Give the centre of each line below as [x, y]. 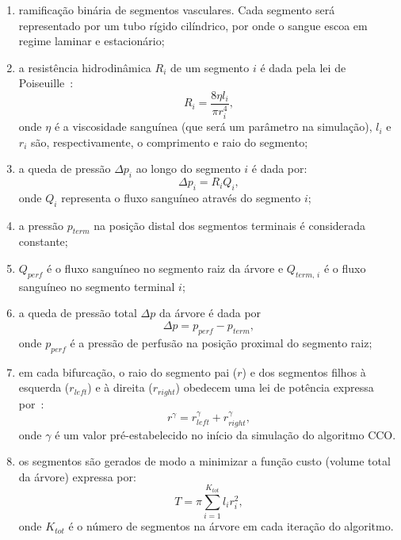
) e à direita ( [120, 387]
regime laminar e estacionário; [92, 41]
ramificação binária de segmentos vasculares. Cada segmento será [177, 10]
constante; [43, 241]
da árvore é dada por [210, 313]
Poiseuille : [46, 83]
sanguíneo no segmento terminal [97, 286]
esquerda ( [44, 387]
